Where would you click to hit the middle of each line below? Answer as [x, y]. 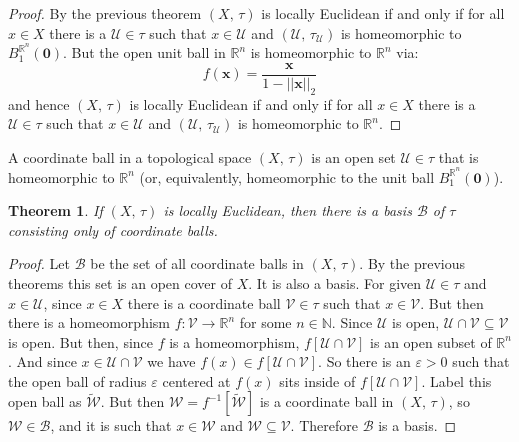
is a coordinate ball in [326, 401]
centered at [196, 380]
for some [265, 322]
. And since [42, 361]
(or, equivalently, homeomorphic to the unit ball [287, 176]
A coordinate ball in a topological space [130, 156]
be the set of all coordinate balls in [197, 263]
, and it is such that [111, 425]
